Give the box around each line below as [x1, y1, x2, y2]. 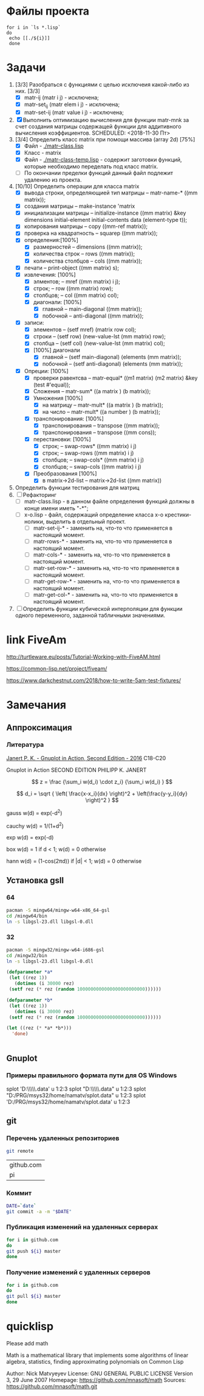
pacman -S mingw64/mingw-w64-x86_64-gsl [6, 907, 110, 913]
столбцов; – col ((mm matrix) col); [33, 291, 119, 299]
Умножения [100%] [33, 394, 83, 402]
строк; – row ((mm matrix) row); [33, 285, 114, 292]
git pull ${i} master [6, 1294, 61, 1300]
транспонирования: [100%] [33, 415, 104, 422]
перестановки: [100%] [33, 436, 91, 443]
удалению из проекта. [24, 176, 82, 183]
